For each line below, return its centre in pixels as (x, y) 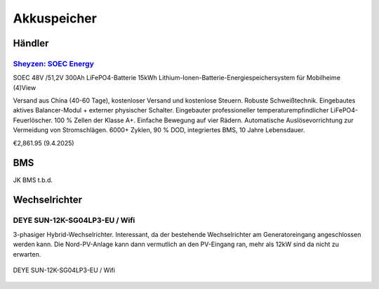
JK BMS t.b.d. (33, 180)
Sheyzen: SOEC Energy (54, 63)
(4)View (25, 87)
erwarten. (27, 254)
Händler (31, 43)
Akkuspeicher (55, 18)
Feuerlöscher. (33, 120)
